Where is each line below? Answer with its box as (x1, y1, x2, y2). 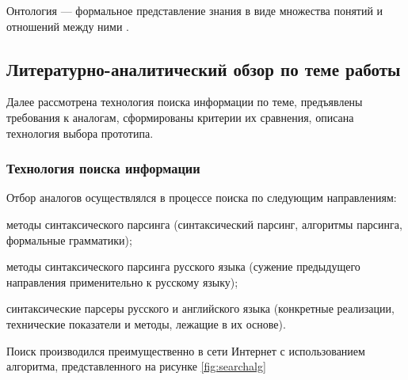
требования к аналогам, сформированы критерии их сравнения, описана (6, 108, 354, 125)
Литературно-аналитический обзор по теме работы (6, 56, 401, 81)
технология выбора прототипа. (6, 124, 154, 141)
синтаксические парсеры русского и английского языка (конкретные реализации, (6, 300, 395, 317)
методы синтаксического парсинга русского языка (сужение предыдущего (6, 258, 360, 275)
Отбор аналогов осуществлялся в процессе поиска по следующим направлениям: (6, 189, 397, 206)
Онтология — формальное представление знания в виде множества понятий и (6, 2, 383, 18)
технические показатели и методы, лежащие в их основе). (6, 315, 286, 332)
